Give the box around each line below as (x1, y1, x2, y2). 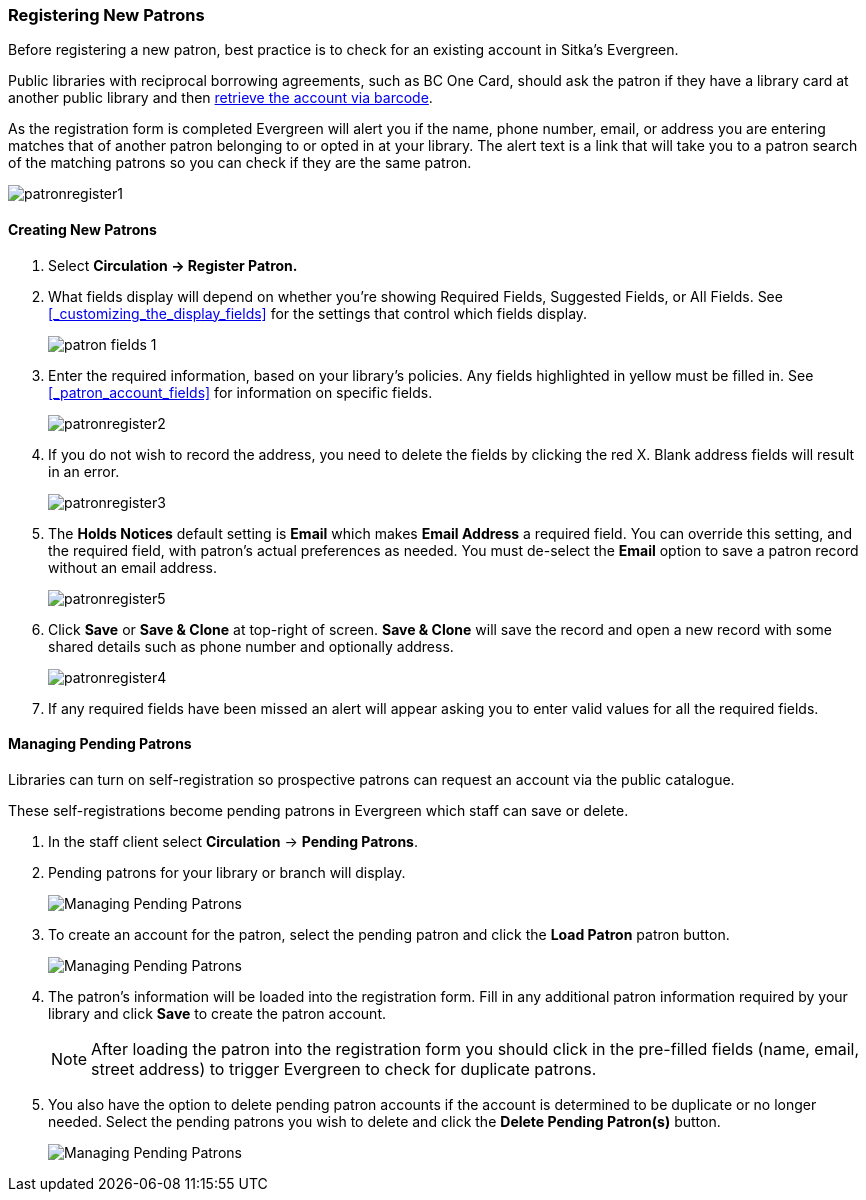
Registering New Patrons (8, 5, 205, 25)
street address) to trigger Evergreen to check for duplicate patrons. (91, 1058, 597, 1079)
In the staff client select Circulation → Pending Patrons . (48, 832, 418, 850)
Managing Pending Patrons (8, 735, 192, 753)
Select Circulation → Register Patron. (48, 256, 298, 274)
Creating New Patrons (8, 220, 157, 238)
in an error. (48, 462, 120, 480)
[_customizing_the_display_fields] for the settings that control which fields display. (48, 304, 588, 322)
